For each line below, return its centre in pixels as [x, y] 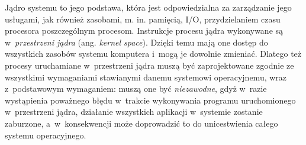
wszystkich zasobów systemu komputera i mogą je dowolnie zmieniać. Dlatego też [153, 54]
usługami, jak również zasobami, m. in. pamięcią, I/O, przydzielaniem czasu [143, 19]
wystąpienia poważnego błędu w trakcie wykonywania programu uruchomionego [150, 100]
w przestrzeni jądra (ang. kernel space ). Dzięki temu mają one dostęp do [136, 42]
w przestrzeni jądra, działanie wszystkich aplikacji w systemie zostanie [134, 112]
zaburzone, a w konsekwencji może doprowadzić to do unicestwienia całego [141, 123]
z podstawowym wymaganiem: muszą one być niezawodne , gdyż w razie [136, 88]
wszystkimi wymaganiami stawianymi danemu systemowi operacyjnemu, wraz [146, 77]
